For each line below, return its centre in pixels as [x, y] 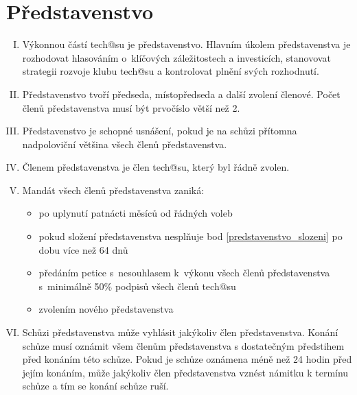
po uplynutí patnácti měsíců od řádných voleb [136, 213]
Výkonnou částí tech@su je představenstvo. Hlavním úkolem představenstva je [186, 44]
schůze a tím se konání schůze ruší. [95, 386]
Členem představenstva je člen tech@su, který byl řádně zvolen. [156, 167]
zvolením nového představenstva [106, 309]
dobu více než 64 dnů [83, 249]
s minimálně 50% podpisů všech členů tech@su [137, 286]
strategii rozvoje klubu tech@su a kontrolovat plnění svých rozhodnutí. [171, 71]
